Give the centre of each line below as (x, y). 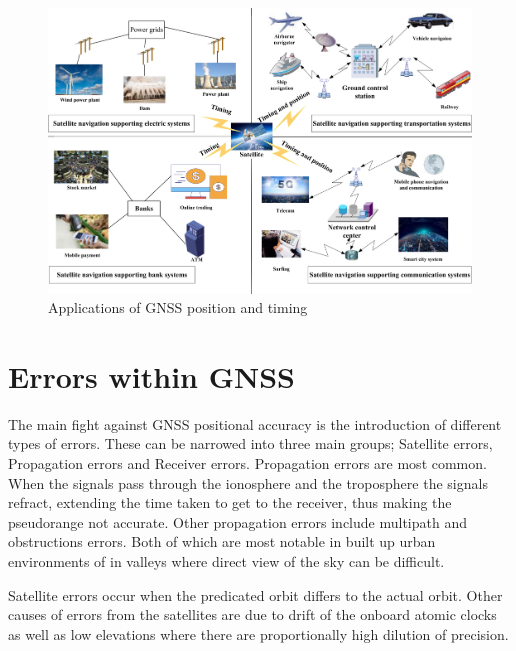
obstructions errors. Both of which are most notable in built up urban (222, 541)
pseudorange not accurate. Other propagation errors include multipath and (237, 521)
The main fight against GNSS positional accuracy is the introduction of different (255, 423)
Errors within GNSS (151, 375)
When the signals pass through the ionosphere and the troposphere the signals (248, 482)
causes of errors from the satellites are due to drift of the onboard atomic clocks (252, 614)
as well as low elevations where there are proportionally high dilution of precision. (258, 633)
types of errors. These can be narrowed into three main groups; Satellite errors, (250, 443)
